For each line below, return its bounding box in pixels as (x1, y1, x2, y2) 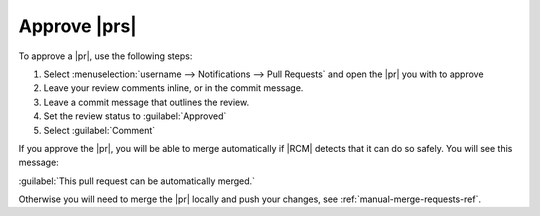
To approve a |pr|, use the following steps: (18, 50, 193, 62)
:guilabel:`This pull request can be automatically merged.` (18, 175, 255, 187)
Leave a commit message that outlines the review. (43, 96, 250, 108)
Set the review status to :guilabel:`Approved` (43, 110, 227, 122)
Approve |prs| (18, 15, 137, 37)
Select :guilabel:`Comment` (43, 124, 156, 136)
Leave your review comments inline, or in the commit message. (43, 82, 304, 94)
